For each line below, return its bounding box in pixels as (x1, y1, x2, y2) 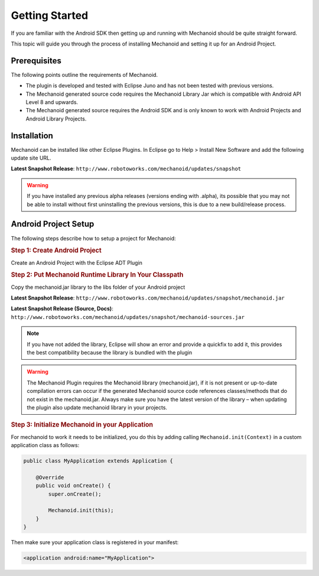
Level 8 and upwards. (25, 99, 79, 106)
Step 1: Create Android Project (11, 246, 102, 255)
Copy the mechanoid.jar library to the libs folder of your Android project (11, 284, 185, 291)
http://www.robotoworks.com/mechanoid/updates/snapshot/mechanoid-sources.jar (11, 314, 245, 320)
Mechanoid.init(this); (48, 507, 115, 514)
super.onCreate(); (48, 490, 102, 497)
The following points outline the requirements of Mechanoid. (11, 71, 158, 78)
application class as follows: (11, 442, 80, 448)
